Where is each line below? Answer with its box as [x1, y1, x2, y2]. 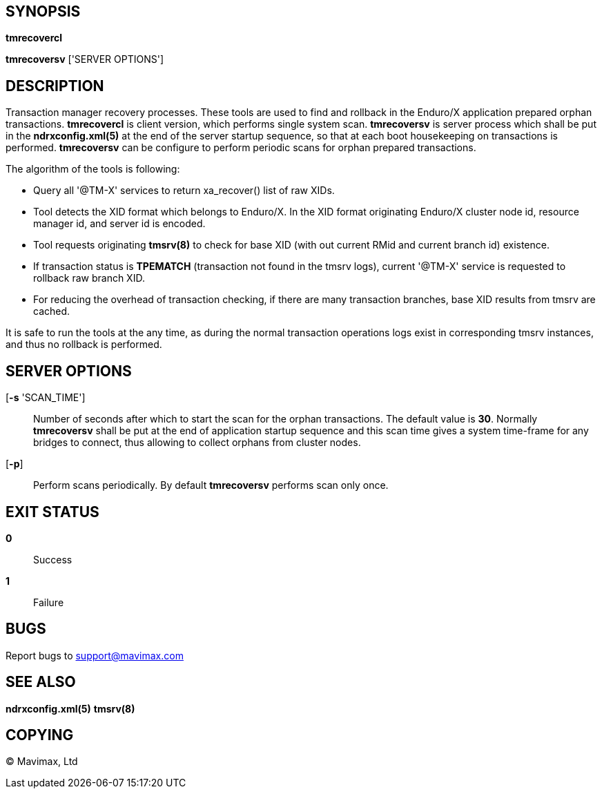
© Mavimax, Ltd [6, 755, 78, 768]
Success [33, 553, 72, 565]
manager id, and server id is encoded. [33, 217, 206, 230]
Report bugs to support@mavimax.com [6, 649, 184, 661]
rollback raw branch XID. [33, 272, 145, 284]
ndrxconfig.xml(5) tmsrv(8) [6, 702, 135, 715]
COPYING [6, 726, 74, 744]
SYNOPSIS [6, 3, 81, 20]
